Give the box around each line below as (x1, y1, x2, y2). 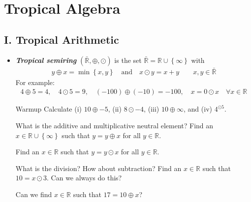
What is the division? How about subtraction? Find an (15, 163, 182, 173)
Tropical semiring (15, 55, 77, 65)
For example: (15, 77, 55, 87)
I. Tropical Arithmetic (4, 31, 119, 47)
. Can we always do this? (47, 173, 122, 183)
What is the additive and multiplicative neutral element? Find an (15, 120, 214, 131)
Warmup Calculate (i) (15, 104, 82, 114)
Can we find (15, 189, 52, 200)
